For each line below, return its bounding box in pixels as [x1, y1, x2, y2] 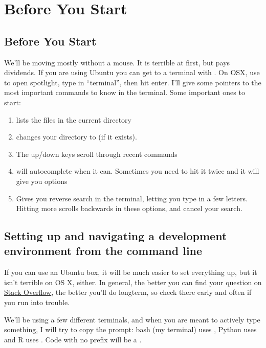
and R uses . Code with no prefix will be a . [4, 334, 142, 344]
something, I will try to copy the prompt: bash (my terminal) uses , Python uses [4, 324, 257, 335]
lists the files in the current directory [16, 114, 131, 125]
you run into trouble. [4, 297, 70, 308]
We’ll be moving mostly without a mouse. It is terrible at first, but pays [4, 57, 230, 67]
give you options [16, 175, 68, 186]
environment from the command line [4, 243, 203, 259]
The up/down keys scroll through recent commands [16, 148, 178, 159]
